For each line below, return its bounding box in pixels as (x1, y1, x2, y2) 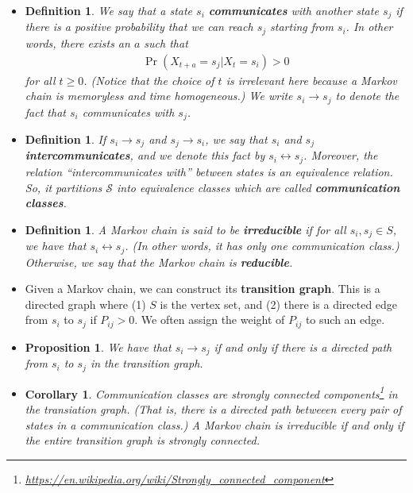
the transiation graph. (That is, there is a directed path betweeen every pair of (25, 401, 402, 418)
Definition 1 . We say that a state (25, 2, 193, 18)
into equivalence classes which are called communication (117, 179, 400, 195)
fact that (25, 103, 66, 120)
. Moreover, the (303, 147, 378, 164)
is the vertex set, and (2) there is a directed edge (160, 295, 398, 312)
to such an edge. (305, 311, 385, 328)
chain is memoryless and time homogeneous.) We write (25, 87, 293, 104)
